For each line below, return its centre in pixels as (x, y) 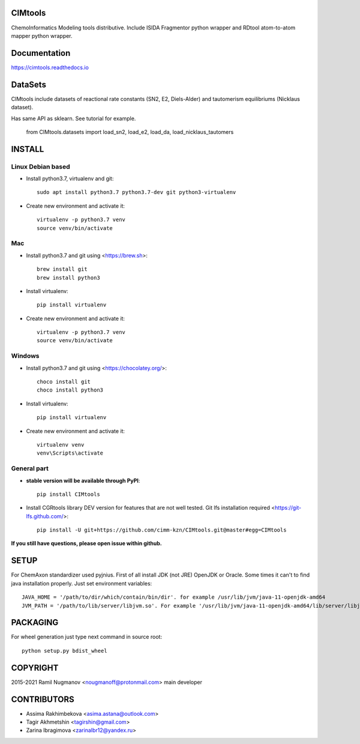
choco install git (64, 382)
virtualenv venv (61, 445)
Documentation (41, 53)
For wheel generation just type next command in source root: (86, 637)
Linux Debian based (40, 166)
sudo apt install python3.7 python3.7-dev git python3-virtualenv (136, 192)
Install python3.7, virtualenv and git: (70, 179)
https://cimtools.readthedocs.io (50, 67)
